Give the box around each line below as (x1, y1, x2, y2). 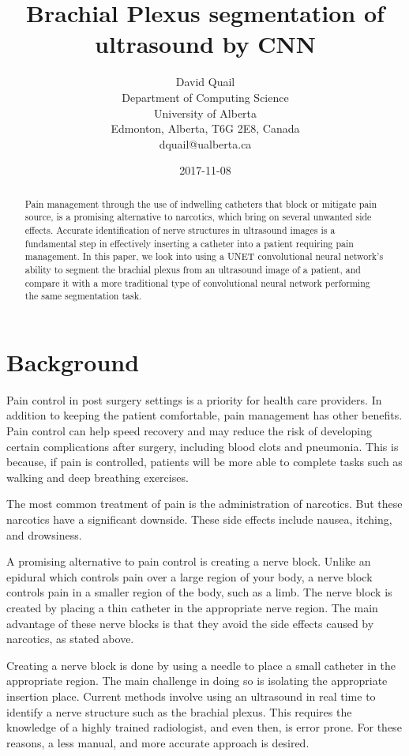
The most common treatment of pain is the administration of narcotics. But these (6, 495, 403, 512)
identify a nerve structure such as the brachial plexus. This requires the (6, 703, 352, 720)
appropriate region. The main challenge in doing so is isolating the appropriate (6, 672, 388, 689)
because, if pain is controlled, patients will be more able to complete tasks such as (6, 453, 403, 470)
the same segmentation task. (24, 289, 142, 303)
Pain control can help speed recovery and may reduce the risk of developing (6, 423, 372, 439)
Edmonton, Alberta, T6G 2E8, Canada (111, 120, 300, 137)
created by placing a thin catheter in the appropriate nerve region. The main (6, 599, 378, 615)
